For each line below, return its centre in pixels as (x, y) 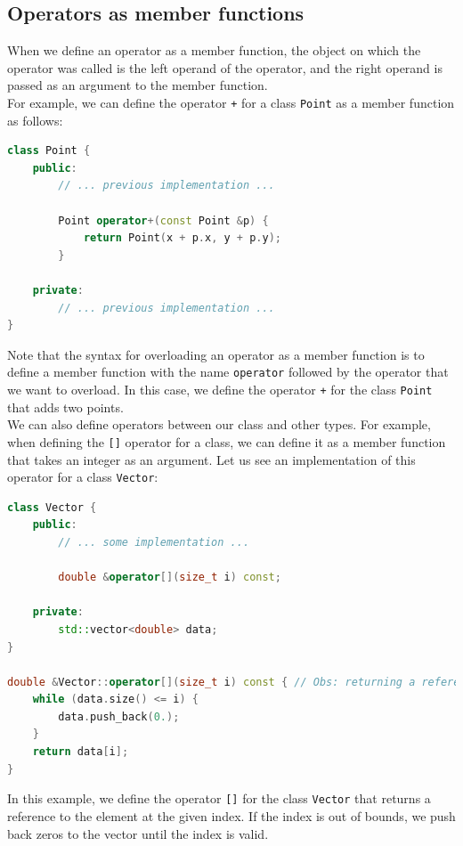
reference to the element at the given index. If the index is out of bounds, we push (231, 815)
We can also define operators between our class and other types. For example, (219, 424)
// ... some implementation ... (154, 542)
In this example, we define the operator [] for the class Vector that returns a (219, 798)
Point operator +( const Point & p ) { (163, 220)
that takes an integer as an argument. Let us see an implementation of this (211, 459)
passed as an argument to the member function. (138, 85)
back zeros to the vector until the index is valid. (138, 833)
